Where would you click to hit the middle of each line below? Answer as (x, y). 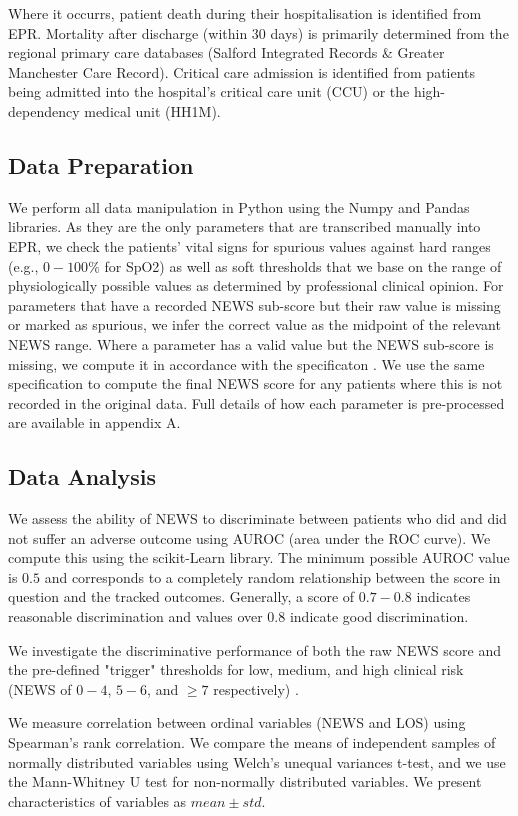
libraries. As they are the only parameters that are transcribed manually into (244, 226)
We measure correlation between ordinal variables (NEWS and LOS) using (237, 722)
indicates (443, 596)
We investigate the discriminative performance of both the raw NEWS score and (254, 649)
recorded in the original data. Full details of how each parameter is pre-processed (256, 402)
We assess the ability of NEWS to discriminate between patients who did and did (257, 518)
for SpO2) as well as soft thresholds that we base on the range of (303, 265)
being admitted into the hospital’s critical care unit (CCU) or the (209, 91)
